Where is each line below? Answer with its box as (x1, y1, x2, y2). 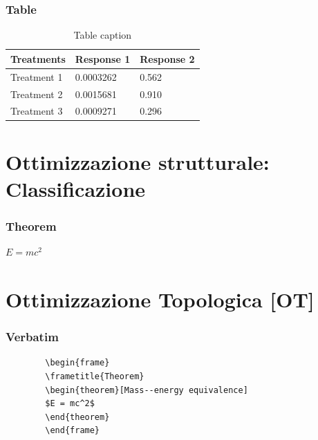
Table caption (73, 28, 132, 42)
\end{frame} (45, 425, 100, 436)
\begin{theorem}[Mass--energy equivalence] (45, 385, 248, 395)
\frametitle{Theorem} (45, 372, 144, 381)
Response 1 (75, 51, 131, 66)
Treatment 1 (10, 69, 63, 84)
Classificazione (6, 174, 146, 202)
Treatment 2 (10, 86, 63, 101)
